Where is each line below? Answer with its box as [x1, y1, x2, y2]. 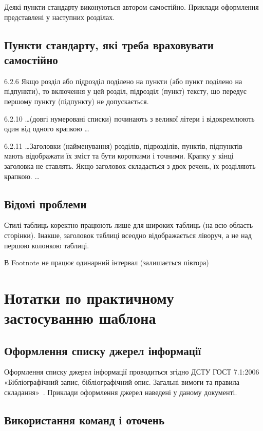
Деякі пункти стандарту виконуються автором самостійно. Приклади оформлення [4, 2, 259, 12]
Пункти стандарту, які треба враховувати [4, 36, 214, 52]
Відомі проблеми [4, 195, 87, 211]
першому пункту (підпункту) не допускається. [4, 95, 149, 106]
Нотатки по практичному [4, 287, 174, 308]
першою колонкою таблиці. [4, 240, 89, 250]
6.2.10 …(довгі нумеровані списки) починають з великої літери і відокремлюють [4, 113, 255, 124]
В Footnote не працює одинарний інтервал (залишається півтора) [4, 257, 209, 268]
